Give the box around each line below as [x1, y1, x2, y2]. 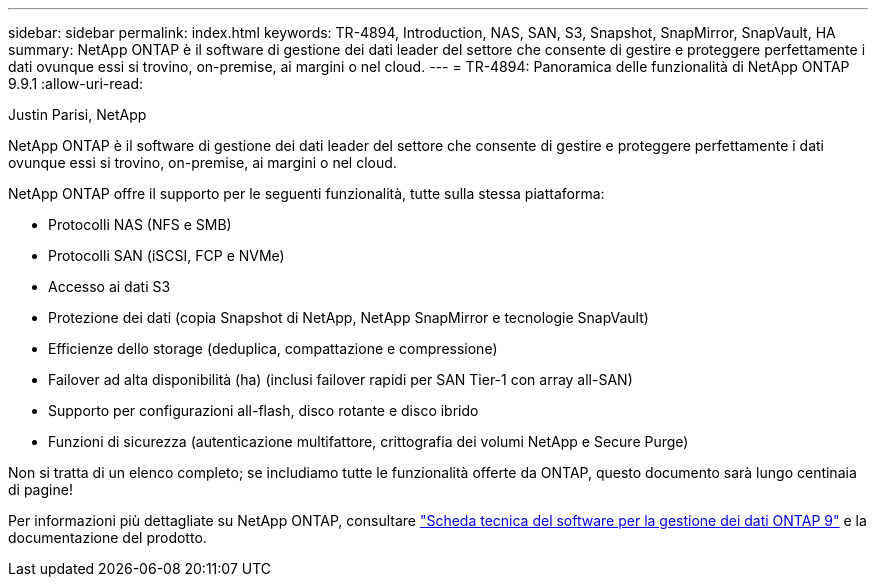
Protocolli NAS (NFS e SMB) [48, 216, 232, 233]
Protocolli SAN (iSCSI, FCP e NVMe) [48, 247, 285, 264]
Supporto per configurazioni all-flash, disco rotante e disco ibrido [48, 402, 479, 419]
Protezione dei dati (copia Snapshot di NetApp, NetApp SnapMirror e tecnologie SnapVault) [48, 309, 649, 326]
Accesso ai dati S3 [48, 278, 171, 295]
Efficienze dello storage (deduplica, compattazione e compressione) [48, 340, 498, 357]
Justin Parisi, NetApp [8, 106, 147, 123]
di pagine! [8, 481, 73, 498]
